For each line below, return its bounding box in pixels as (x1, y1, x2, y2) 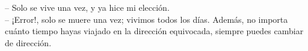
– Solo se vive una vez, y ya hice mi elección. (5, 1, 170, 13)
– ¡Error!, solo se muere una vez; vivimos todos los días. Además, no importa (5, 13, 288, 25)
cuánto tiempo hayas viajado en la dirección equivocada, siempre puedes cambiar (5, 25, 304, 37)
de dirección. (5, 36, 52, 49)
